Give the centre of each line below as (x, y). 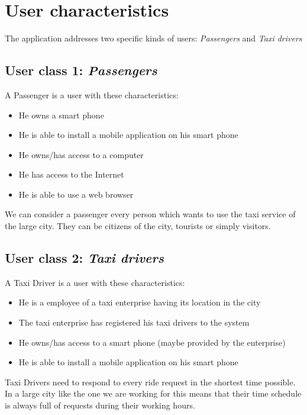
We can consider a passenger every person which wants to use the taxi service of (150, 214)
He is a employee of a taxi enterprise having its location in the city (140, 302)
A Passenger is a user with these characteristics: (92, 94)
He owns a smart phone (61, 115)
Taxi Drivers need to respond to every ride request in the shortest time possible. (150, 382)
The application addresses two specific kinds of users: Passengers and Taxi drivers (153, 38)
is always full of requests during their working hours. (100, 405)
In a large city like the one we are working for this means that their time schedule (153, 393)
